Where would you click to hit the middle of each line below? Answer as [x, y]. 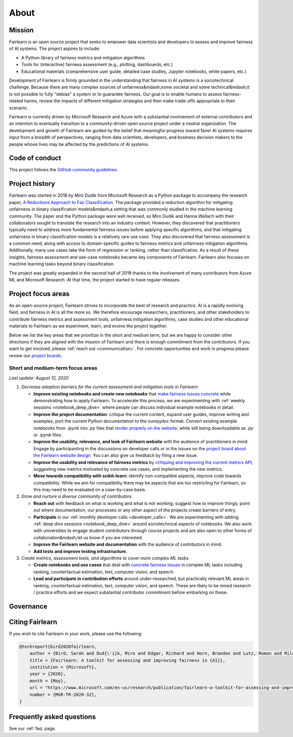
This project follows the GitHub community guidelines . [63, 170]
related [16, 101]
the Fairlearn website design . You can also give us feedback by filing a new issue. [116, 456]
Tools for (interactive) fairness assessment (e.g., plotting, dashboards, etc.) [97, 65]
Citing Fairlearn [33, 622]
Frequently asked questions [52, 717]
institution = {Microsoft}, [63, 667]
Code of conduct [35, 158]
